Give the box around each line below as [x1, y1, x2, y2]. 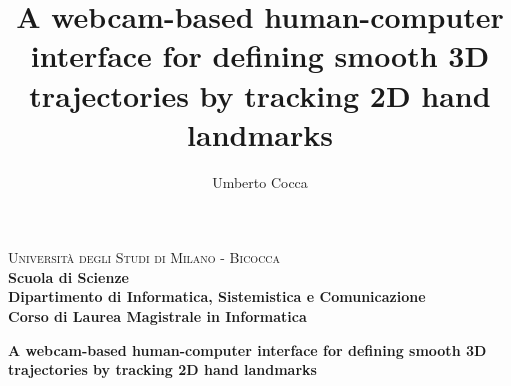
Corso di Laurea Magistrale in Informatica [8, 306, 307, 327]
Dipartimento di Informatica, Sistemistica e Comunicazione [8, 286, 426, 307]
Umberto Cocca [212, 171, 308, 192]
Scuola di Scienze [8, 266, 129, 287]
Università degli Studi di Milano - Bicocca [8, 247, 281, 268]
